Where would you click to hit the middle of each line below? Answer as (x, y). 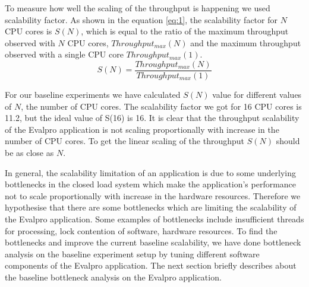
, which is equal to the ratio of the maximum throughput (185, 31)
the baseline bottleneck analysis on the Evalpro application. (113, 277)
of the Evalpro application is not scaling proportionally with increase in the (142, 129)
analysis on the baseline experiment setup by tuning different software (132, 253)
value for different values (257, 95)
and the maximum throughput (246, 42)
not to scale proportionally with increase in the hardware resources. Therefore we (153, 195)
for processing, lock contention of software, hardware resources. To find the (141, 230)
